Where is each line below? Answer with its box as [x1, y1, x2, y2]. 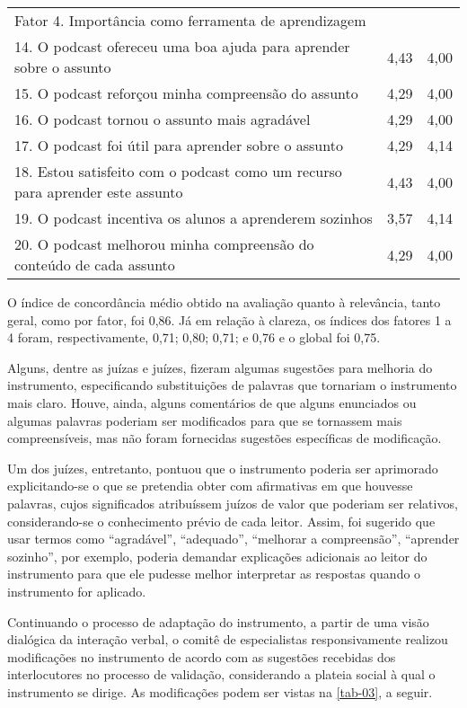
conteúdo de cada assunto [14, 254, 175, 275]
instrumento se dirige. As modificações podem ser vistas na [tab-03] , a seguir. [7, 682, 433, 701]
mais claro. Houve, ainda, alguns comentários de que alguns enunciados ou [7, 393, 417, 412]
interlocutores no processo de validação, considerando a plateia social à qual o [7, 665, 436, 684]
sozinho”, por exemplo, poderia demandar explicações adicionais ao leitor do [7, 546, 427, 565]
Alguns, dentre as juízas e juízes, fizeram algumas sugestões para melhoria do [7, 358, 433, 376]
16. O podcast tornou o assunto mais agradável [14, 109, 311, 129]
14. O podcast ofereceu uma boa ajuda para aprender [14, 36, 350, 57]
